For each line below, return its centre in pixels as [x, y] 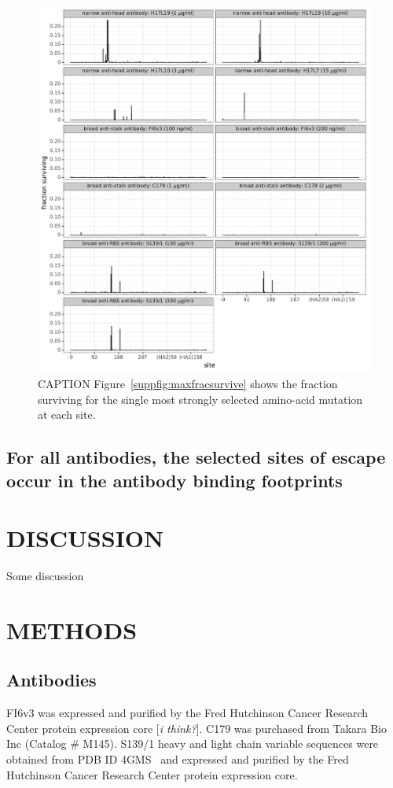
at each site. [67, 414]
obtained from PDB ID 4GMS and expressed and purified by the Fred [178, 758]
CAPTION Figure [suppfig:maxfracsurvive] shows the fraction [188, 383]
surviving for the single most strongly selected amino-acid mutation [200, 399]
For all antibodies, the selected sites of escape [196, 457]
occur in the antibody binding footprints [174, 480]
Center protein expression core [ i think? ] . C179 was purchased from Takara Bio [196, 728]
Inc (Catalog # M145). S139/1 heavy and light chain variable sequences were [193, 744]
